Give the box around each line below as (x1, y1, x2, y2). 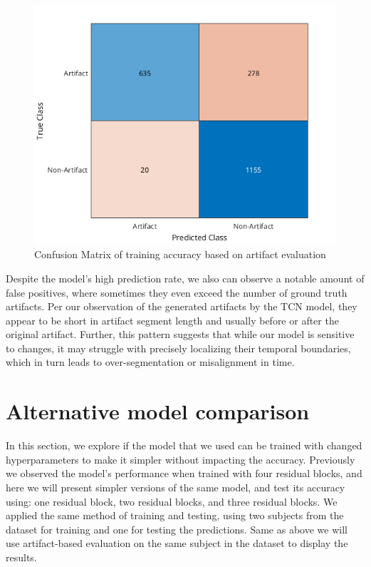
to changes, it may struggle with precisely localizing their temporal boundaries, (6, 340, 351, 355)
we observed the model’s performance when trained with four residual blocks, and (6, 466, 362, 481)
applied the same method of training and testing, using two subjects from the (6, 508, 344, 523)
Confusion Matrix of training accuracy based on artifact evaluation (34, 247, 326, 262)
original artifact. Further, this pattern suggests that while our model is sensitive (6, 327, 355, 342)
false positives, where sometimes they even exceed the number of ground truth (6, 285, 348, 300)
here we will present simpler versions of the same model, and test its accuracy (6, 479, 345, 494)
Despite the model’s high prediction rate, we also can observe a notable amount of (6, 270, 365, 285)
